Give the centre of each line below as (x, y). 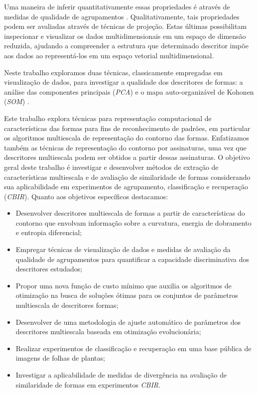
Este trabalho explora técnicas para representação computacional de (108, 118)
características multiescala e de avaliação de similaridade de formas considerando (127, 177)
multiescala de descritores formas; (67, 305)
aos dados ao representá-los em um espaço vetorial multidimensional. (109, 55)
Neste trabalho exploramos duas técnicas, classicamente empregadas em (113, 72)
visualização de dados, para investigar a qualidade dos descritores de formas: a (124, 82)
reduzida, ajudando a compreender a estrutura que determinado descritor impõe (126, 46)
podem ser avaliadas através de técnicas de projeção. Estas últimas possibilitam (126, 26)
